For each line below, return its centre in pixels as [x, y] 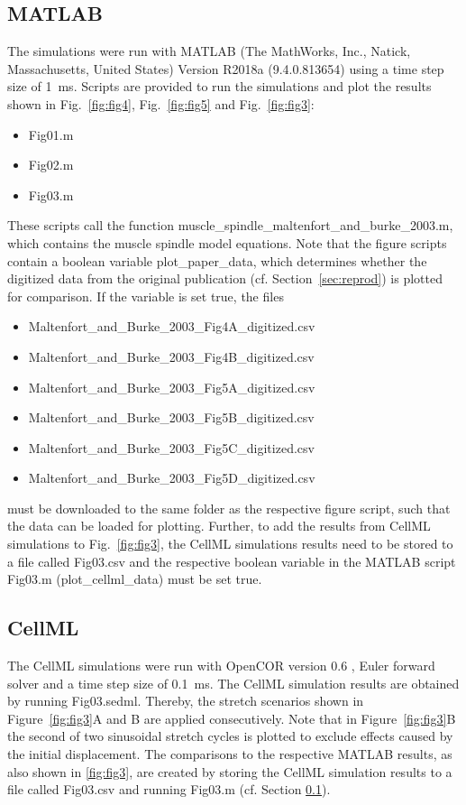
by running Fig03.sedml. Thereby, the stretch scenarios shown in [186, 701]
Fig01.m [51, 134]
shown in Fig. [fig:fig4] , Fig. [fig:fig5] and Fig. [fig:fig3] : [161, 103]
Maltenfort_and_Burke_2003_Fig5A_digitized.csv [172, 387]
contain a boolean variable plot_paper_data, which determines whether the [217, 260]
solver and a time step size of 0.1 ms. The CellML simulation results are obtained [233, 683]
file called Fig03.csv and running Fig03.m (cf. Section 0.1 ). [169, 789]
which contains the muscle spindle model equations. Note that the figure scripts [227, 242]
